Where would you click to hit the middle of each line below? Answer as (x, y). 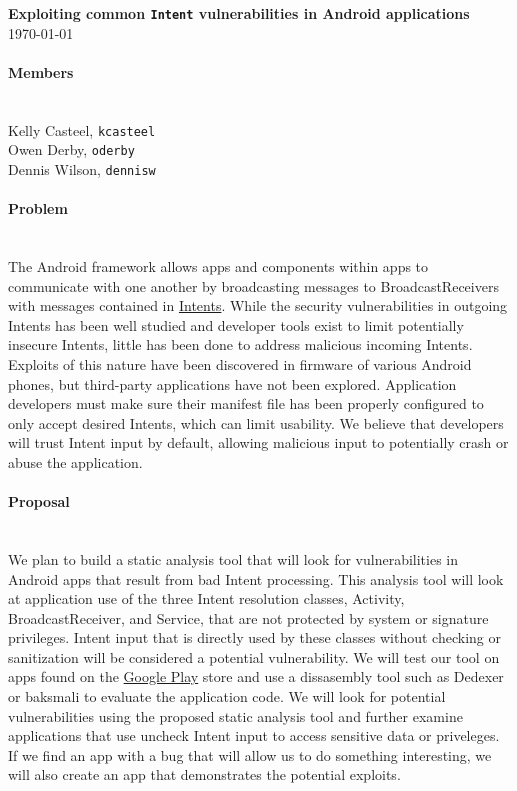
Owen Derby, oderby (71, 149)
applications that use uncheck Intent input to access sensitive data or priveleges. (254, 735)
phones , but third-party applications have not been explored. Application (232, 383)
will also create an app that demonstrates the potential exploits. (204, 774)
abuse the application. (75, 461)
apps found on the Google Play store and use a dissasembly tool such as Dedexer (256, 676)
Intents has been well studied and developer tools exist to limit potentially (236, 324)
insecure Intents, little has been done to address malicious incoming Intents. (240, 344)
